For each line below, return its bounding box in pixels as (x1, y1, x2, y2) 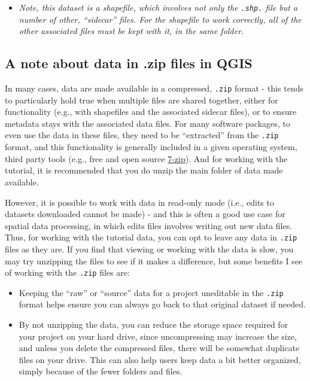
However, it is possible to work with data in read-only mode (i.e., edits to (5, 196, 274, 208)
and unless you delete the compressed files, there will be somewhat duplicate (19, 342, 300, 354)
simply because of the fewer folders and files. (19, 365, 183, 377)
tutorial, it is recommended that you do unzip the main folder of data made (5, 164, 283, 176)
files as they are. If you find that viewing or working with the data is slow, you (5, 242, 294, 255)
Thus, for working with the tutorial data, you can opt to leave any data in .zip (5, 231, 297, 243)
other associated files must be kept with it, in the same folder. (19, 25, 244, 37)
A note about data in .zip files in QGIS (5, 54, 253, 72)
